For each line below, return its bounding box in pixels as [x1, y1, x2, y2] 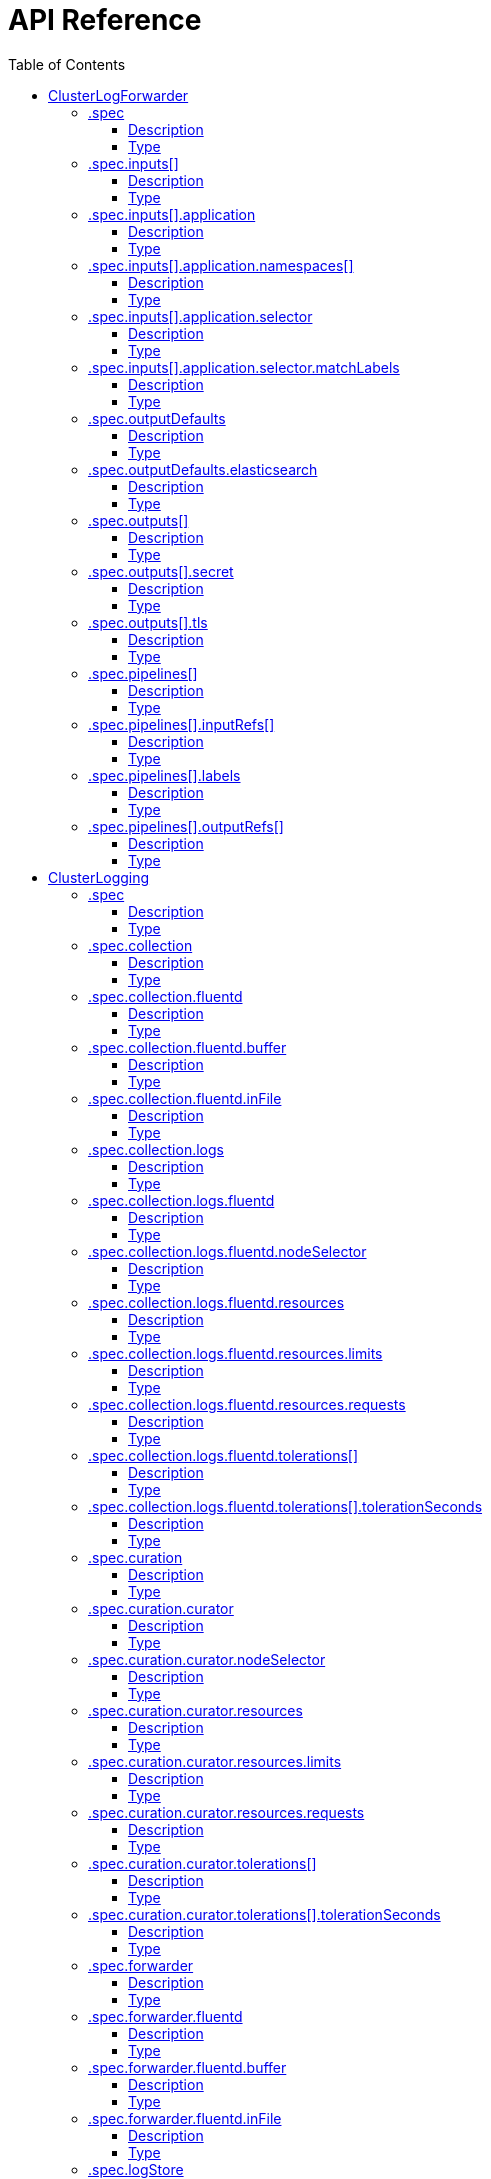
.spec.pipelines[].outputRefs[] [88, 817, 284, 835]
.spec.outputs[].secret [88, 562, 234, 580]
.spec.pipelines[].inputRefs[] [88, 715, 275, 733]
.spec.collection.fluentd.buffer [88, 1038, 287, 1056]
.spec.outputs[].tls [88, 613, 208, 631]
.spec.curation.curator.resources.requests [88, 1803, 365, 1821]
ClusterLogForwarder [48, 86, 189, 104]
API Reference [8, 3, 202, 37]
